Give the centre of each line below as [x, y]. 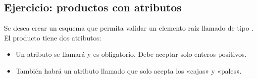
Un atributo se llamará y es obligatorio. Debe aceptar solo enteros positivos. [131, 54]
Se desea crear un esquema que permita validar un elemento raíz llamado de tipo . [129, 28]
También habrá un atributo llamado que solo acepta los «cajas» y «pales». [128, 70]
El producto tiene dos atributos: [53, 37]
